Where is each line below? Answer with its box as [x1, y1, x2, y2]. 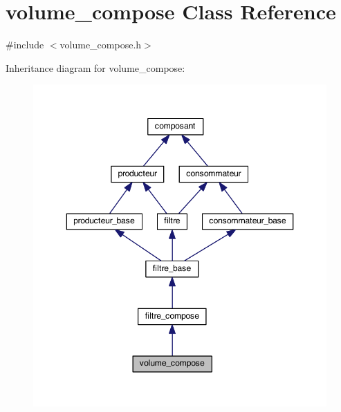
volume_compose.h [59, 37, 142, 52]
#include [6, 37, 44, 52]
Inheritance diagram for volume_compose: [6, 60, 185, 75]
